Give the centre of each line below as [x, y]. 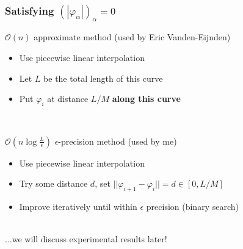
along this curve [146, 99]
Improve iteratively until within [78, 207]
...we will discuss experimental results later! [86, 239]
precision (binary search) [192, 207]
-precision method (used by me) [118, 141]
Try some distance [53, 183]
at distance [68, 99]
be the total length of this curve [103, 78]
